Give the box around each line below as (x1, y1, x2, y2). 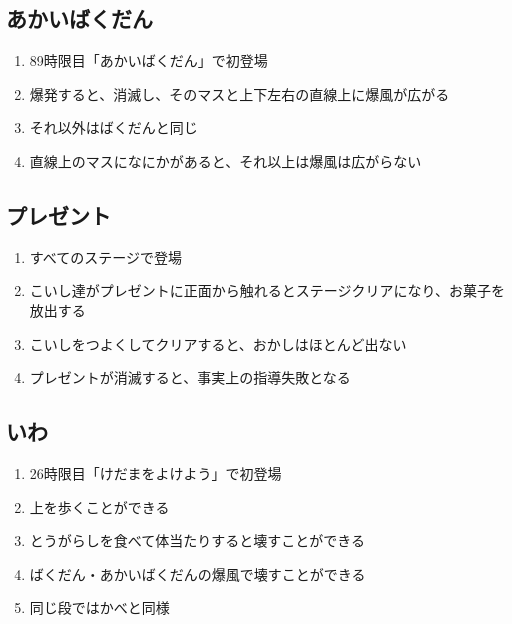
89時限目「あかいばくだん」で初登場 (29, 50, 268, 71)
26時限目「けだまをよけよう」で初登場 (29, 462, 282, 483)
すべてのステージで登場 (29, 246, 182, 267)
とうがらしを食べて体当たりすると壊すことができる (29, 530, 365, 551)
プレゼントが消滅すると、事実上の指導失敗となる (29, 367, 351, 388)
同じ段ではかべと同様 (29, 597, 170, 618)
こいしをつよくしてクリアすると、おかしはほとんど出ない (29, 333, 407, 354)
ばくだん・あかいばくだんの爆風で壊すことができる (29, 563, 366, 584)
